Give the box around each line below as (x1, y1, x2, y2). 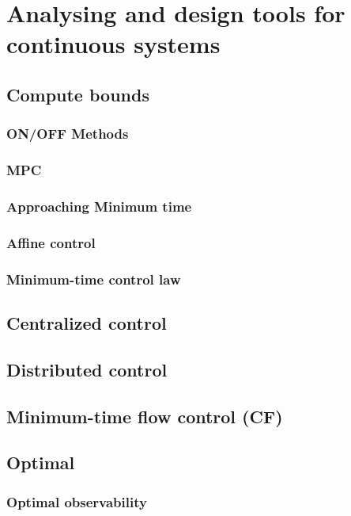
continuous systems (6, 28, 221, 60)
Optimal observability (6, 491, 147, 511)
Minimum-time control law (6, 269, 181, 289)
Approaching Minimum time (6, 196, 192, 216)
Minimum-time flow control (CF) (6, 403, 283, 428)
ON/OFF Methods (6, 124, 129, 143)
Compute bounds (6, 82, 149, 106)
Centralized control (6, 310, 167, 334)
